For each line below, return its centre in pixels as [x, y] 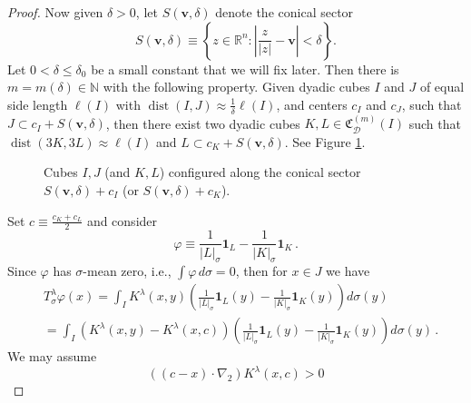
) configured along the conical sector [260, 172]
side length [38, 104]
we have [348, 271]
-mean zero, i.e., [127, 271]
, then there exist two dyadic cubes [203, 123]
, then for [261, 271]
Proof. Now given [55, 12]
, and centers [312, 104]
